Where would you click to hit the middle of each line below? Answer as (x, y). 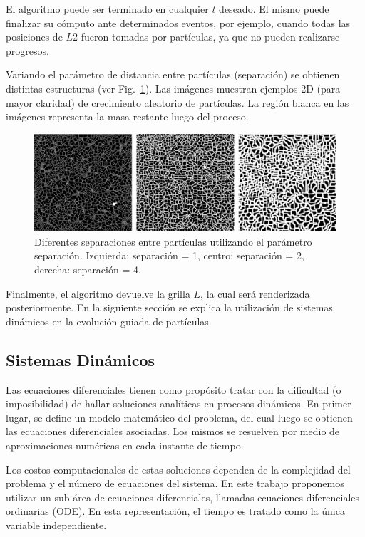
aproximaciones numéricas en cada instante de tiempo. (125, 445)
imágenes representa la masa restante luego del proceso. (127, 116)
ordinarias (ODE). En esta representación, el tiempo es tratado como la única (175, 511)
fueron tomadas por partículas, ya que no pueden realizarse (210, 37)
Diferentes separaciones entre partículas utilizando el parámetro (173, 241)
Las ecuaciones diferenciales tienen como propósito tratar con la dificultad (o (174, 389)
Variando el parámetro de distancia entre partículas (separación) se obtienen (173, 74)
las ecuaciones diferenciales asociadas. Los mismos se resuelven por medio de (173, 431)
